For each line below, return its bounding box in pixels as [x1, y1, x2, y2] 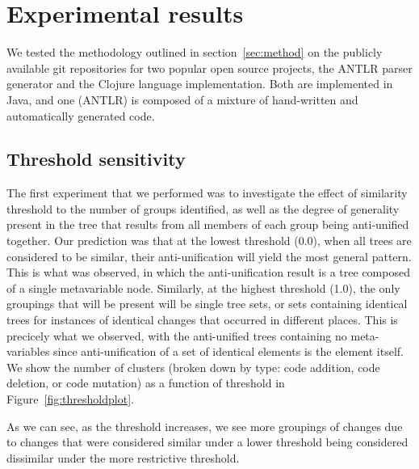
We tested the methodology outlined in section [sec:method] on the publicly [6, 44, 383, 61]
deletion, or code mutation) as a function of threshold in [6, 374, 285, 391]
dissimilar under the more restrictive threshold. [6, 449, 240, 466]
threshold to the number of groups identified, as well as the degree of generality [6, 200, 400, 217]
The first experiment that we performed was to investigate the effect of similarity [6, 184, 408, 201]
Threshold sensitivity [6, 146, 186, 171]
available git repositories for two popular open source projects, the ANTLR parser [6, 59, 413, 76]
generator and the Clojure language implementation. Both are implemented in [6, 75, 393, 92]
